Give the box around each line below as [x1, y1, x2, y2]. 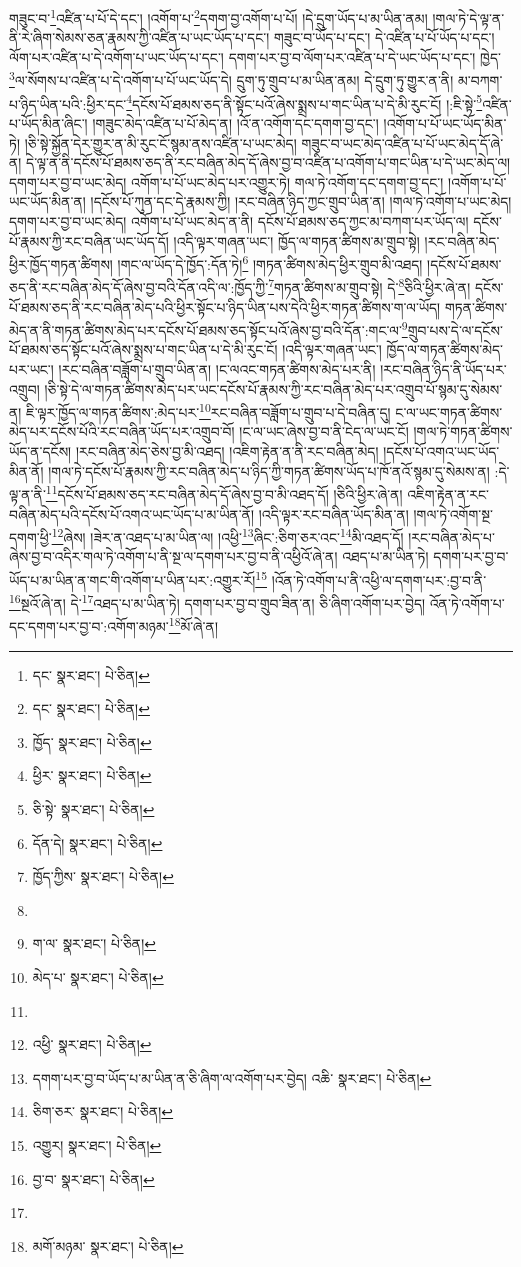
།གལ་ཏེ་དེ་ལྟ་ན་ [432, 7, 505, 28]
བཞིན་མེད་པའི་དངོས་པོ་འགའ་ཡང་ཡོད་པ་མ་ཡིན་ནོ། [9, 503, 255, 524]
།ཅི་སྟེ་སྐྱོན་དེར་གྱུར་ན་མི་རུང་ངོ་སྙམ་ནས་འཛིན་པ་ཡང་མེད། [24, 132, 297, 153]
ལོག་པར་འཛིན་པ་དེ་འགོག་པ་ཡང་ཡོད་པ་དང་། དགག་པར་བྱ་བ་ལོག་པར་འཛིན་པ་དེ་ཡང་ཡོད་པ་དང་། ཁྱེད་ [9, 46, 501, 67]
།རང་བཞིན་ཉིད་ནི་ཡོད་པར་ [380, 359, 507, 380]
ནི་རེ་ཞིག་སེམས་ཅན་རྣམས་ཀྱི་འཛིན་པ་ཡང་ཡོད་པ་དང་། [9, 27, 270, 48]
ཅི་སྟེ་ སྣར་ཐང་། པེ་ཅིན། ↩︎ [32, 799, 155, 820]
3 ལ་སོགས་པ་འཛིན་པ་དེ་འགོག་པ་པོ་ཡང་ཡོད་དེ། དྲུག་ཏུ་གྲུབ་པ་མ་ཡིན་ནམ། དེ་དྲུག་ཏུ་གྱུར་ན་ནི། [9, 67, 454, 91]
